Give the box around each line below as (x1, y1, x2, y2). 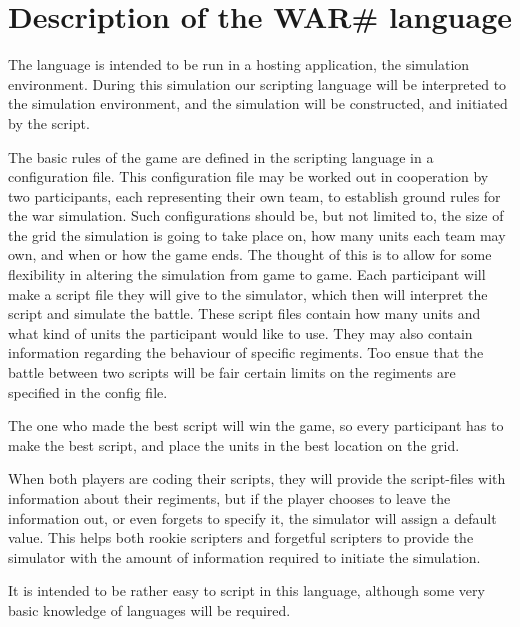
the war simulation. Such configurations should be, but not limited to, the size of (8, 205, 504, 226)
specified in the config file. (8, 381, 168, 402)
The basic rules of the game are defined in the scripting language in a (8, 146, 434, 167)
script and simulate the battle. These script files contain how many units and (8, 303, 481, 324)
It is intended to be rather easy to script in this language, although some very (8, 580, 485, 601)
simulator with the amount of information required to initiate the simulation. (8, 546, 481, 567)
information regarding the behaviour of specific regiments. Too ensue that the (8, 342, 484, 363)
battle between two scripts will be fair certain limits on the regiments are (8, 362, 456, 383)
